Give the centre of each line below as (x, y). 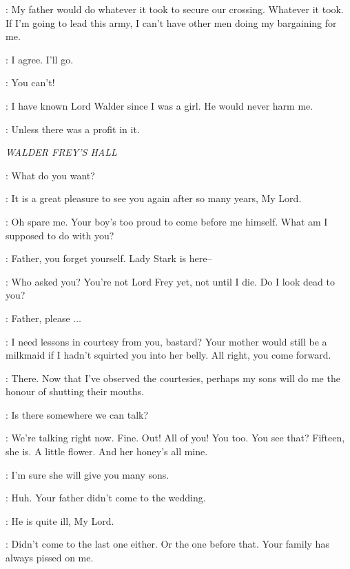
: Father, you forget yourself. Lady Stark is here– (109, 258)
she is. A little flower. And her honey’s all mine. (107, 451)
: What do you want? (50, 175)
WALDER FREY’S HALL (61, 152)
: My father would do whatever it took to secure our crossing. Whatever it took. (175, 9)
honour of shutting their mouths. (75, 391)
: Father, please (38, 318)
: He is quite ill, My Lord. (60, 520)
